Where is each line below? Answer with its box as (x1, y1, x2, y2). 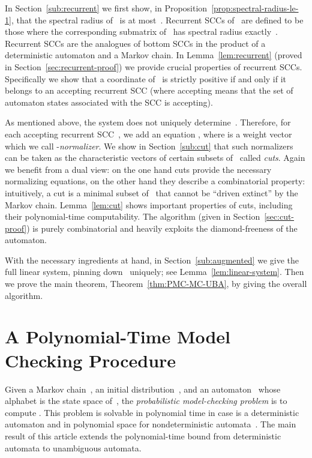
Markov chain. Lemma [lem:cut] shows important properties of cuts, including (5, 198, 293, 211)
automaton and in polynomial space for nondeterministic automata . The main (5, 418, 296, 430)
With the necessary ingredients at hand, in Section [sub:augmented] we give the (5, 253, 299, 266)
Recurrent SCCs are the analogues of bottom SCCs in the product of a (5, 37, 266, 49)
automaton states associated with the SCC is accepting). (5, 95, 213, 108)
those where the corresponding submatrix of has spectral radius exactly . (5, 25, 278, 38)
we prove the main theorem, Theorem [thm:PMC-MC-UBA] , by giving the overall (5, 277, 307, 290)
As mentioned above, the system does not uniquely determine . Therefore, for (5, 116, 291, 128)
